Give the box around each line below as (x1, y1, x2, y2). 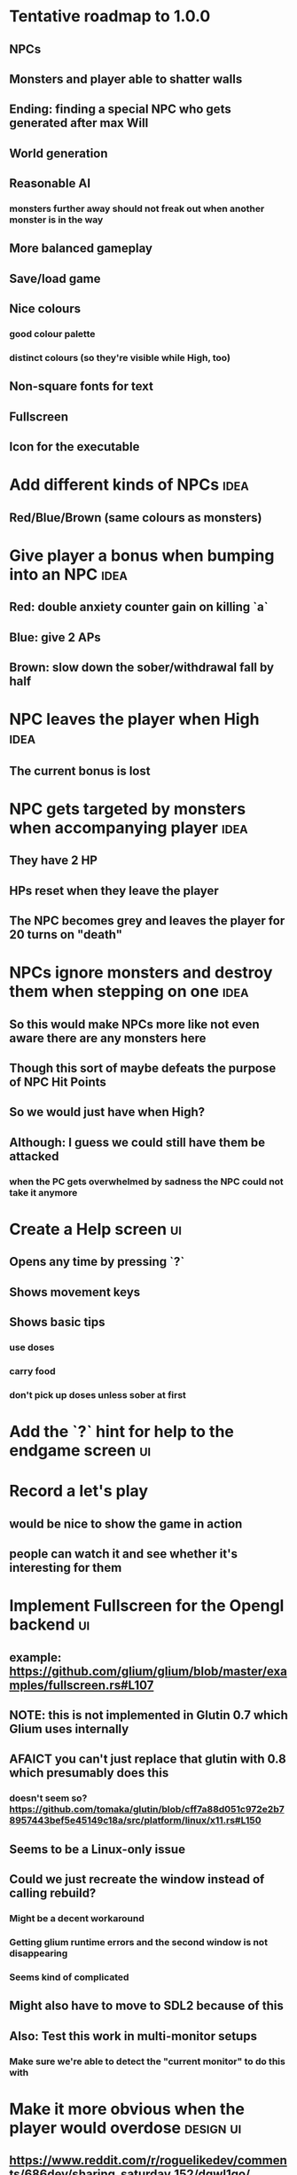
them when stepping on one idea (9, 982, 249, 1001)
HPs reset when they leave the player (9, 883, 219, 898)
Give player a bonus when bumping (9, 546, 275, 566)
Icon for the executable (9, 439, 140, 454)
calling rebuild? (9, 1886, 97, 1901)
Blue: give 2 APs (9, 630, 102, 645)
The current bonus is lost (9, 763, 151, 778)
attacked (9, 1149, 59, 1164)
